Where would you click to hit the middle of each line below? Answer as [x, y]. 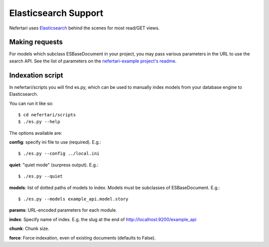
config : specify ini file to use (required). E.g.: [55, 142]
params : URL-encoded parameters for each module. [63, 210]
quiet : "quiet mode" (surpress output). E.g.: [54, 165]
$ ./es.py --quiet [41, 176]
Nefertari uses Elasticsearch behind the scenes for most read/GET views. [84, 28]
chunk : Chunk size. [29, 229]
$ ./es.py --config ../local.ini [59, 154]
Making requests [36, 42]
